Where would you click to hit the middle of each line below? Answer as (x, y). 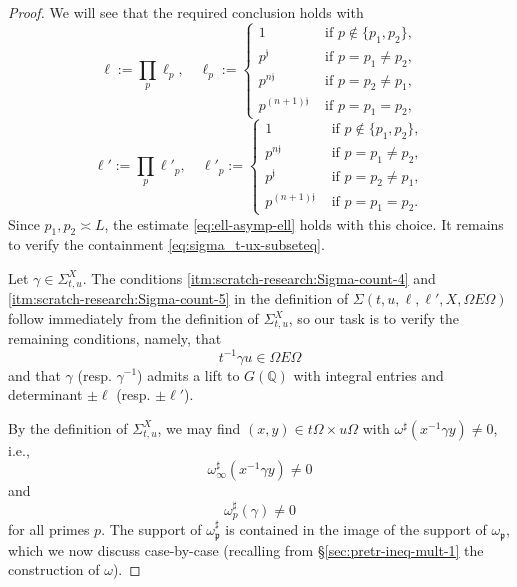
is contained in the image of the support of (356, 529)
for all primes (49, 529)
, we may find (199, 427)
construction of (54, 569)
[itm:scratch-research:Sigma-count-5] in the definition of (178, 298)
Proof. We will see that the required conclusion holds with (186, 12)
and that (34, 374)
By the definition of (68, 427)
